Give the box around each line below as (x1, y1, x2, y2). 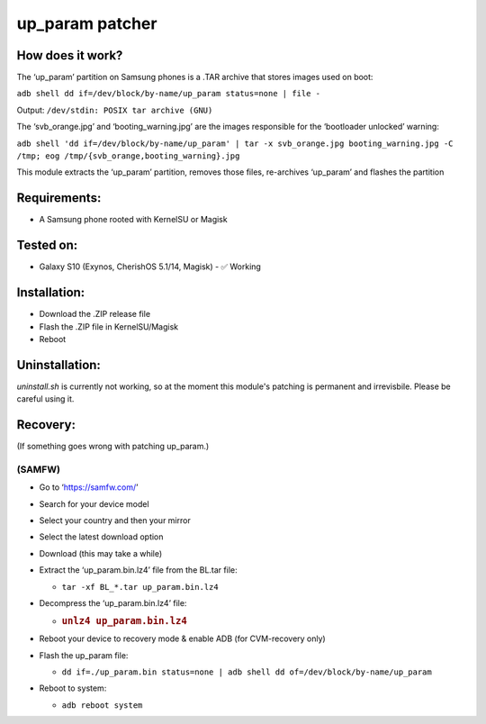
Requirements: (16, 190, 102, 206)
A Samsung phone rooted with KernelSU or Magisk (39, 214, 229, 225)
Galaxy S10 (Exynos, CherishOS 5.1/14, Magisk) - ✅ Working (39, 261, 261, 272)
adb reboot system (61, 700, 143, 710)
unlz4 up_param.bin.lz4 (61, 615, 188, 628)
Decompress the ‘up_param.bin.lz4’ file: (39, 597, 187, 608)
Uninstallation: (16, 357, 101, 373)
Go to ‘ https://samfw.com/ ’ (39, 482, 139, 493)
